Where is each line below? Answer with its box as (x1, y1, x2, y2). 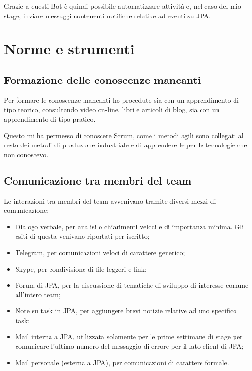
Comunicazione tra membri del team (4, 173, 192, 188)
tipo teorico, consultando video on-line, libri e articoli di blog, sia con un (4, 104, 220, 114)
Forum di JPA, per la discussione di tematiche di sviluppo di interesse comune (15, 280, 249, 290)
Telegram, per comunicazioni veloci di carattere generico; (15, 247, 185, 257)
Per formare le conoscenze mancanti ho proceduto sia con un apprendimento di (4, 95, 239, 105)
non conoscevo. (4, 149, 49, 159)
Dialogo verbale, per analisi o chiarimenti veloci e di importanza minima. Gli (15, 221, 244, 231)
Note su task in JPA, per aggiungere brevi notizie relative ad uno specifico (15, 306, 237, 316)
